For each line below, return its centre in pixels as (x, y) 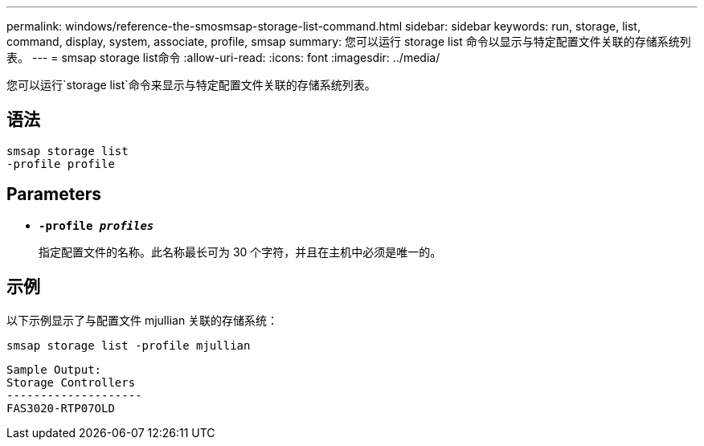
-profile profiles (96, 225)
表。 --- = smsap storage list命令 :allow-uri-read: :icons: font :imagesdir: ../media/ (223, 57)
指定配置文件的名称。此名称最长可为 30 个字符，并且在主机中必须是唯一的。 (240, 252)
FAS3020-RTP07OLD (61, 408)
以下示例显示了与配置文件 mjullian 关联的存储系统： (143, 320)
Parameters (54, 194)
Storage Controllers (71, 382)
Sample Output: (54, 369)
